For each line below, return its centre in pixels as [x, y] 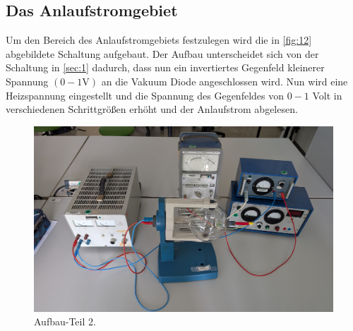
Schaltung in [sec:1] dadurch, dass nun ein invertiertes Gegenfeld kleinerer [165, 67]
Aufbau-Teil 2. [65, 321]
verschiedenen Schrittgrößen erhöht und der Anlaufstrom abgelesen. [152, 109]
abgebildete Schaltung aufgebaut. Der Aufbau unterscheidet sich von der [162, 53]
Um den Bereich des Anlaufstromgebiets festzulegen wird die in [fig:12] [159, 40]
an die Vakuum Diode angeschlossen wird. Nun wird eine [225, 81]
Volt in [327, 95]
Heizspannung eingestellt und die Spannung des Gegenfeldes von [145, 95]
